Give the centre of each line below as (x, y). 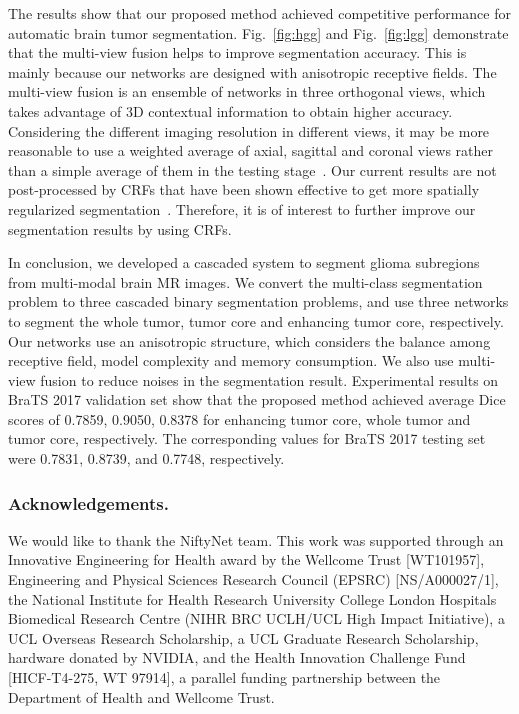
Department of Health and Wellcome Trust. (141, 696)
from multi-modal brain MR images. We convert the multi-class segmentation (245, 281)
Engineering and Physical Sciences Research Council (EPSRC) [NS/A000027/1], (253, 579)
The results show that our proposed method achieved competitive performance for (259, 13)
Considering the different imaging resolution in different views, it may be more (249, 130)
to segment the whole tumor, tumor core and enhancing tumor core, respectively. (256, 320)
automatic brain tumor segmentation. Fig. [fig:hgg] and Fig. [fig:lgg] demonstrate (258, 32)
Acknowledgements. (88, 502)
